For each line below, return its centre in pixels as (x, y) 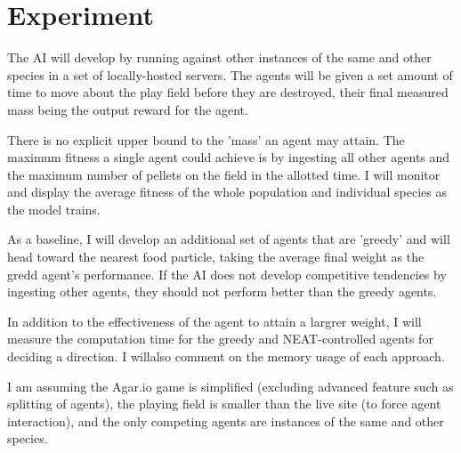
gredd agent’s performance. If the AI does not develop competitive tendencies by (227, 274)
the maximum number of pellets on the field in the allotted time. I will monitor (224, 174)
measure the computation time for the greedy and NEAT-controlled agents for (220, 339)
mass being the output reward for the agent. (128, 109)
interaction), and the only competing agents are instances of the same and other (226, 421)
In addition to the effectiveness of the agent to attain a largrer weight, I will (214, 321)
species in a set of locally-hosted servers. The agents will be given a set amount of (230, 74)
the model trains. (54, 209)
